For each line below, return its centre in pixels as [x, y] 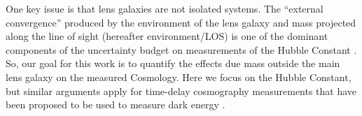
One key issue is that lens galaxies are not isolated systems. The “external [165, 8]
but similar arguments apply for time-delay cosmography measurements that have [181, 90]
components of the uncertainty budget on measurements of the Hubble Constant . [181, 49]
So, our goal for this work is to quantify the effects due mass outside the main [173, 63]
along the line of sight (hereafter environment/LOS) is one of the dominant [167, 36]
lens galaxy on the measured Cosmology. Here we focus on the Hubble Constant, [179, 77]
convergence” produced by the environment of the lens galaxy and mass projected [181, 22]
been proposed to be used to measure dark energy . [116, 104]
